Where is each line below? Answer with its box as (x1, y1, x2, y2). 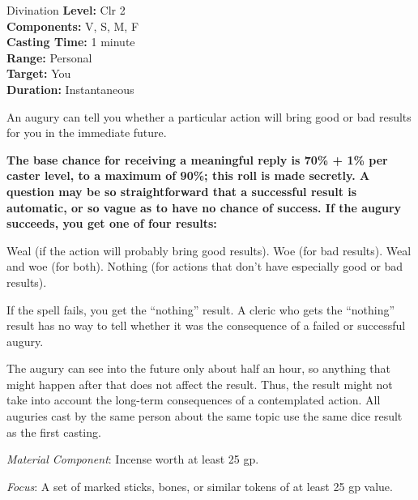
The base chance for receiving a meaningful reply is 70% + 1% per (6, 151, 388, 168)
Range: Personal (6, 49, 92, 66)
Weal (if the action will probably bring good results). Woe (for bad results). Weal (6, 241, 412, 259)
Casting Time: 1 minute (6, 33, 135, 50)
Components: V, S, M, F (6, 17, 139, 34)
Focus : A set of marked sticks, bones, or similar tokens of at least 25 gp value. (6, 477, 393, 494)
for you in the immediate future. (6, 124, 167, 141)
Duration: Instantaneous (6, 80, 134, 97)
